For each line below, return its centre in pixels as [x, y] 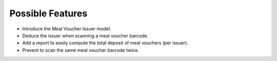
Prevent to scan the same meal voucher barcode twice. [81, 50]
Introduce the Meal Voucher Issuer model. [67, 29]
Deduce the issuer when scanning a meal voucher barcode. [85, 35]
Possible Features [48, 13]
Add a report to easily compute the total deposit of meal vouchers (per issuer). [105, 43]
